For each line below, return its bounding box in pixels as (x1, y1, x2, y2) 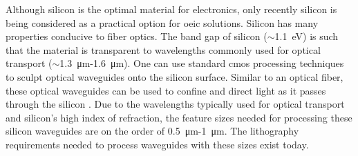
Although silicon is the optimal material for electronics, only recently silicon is (6, 2, 337, 16)
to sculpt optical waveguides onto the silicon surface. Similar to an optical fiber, (6, 69, 343, 84)
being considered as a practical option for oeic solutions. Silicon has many (6, 15, 319, 30)
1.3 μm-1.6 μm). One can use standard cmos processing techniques (59, 56, 344, 70)
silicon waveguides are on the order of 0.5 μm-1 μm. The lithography (6, 124, 299, 138)
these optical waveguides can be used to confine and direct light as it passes (6, 83, 326, 97)
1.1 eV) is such (274, 29, 339, 43)
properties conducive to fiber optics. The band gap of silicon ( (6, 29, 267, 43)
